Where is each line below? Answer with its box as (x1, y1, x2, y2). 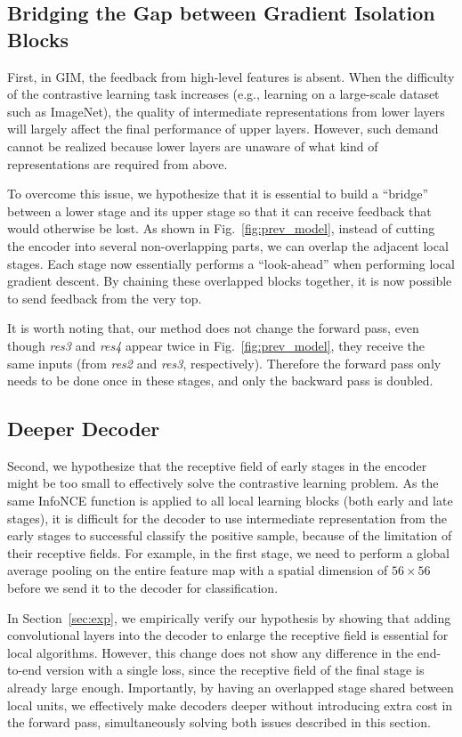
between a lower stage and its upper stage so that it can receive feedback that (7, 201, 432, 220)
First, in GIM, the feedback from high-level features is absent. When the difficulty (7, 67, 455, 85)
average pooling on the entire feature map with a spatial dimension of (7, 561, 388, 579)
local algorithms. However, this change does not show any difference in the (7, 643, 414, 661)
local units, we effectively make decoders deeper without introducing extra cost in (7, 695, 453, 714)
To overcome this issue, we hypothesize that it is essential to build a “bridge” (7, 184, 429, 203)
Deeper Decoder (7, 415, 160, 442)
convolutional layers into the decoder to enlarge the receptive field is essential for (7, 626, 449, 644)
